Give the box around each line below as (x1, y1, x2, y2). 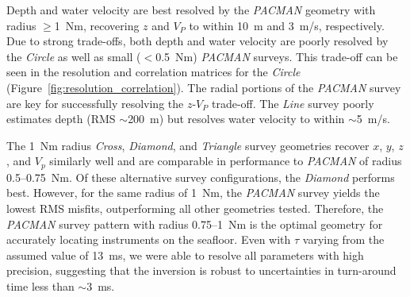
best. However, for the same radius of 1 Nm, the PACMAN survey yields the (6, 184, 380, 201)
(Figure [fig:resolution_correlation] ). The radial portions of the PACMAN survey (6, 79, 401, 95)
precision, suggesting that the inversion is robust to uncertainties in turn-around (6, 262, 397, 279)
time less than (6, 277, 75, 294)
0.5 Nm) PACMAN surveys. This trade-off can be (155, 48, 398, 64)
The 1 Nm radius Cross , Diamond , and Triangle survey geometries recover (6, 137, 370, 153)
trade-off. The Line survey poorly (212, 94, 374, 111)
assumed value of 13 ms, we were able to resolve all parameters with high (6, 246, 364, 263)
